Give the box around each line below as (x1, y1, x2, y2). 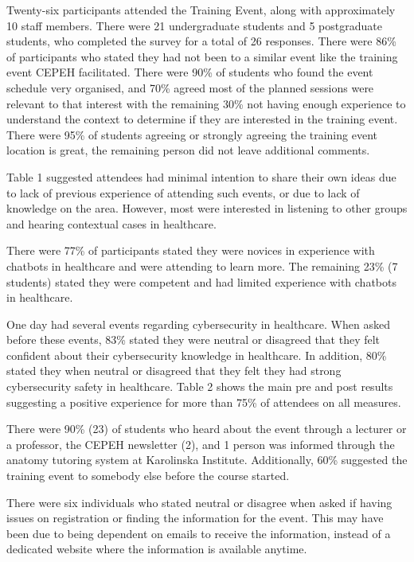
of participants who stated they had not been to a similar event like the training (6, 48, 398, 64)
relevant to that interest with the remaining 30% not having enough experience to (6, 95, 406, 111)
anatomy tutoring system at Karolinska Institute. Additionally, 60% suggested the (6, 451, 408, 468)
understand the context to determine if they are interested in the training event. (6, 111, 398, 127)
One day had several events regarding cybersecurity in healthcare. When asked (6, 315, 390, 332)
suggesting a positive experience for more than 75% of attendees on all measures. (6, 393, 401, 410)
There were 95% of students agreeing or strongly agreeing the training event (6, 126, 377, 142)
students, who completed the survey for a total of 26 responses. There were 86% (6, 33, 396, 49)
